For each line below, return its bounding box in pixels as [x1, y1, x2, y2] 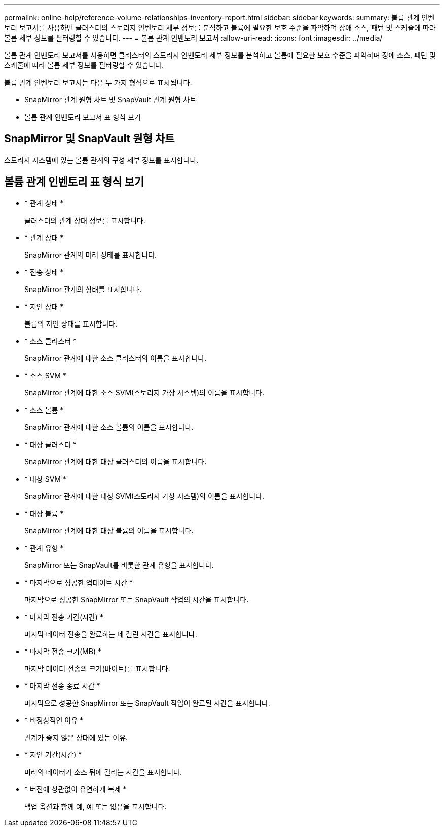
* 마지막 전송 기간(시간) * [24, 612, 103, 621]
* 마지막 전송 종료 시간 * [24, 681, 100, 690]
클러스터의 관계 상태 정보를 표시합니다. [24, 215, 145, 225]
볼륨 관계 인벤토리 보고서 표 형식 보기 [24, 113, 141, 121]
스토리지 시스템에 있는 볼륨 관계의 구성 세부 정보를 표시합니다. [4, 155, 199, 164]
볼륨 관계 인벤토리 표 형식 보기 [4, 175, 144, 189]
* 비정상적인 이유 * [24, 715, 83, 725]
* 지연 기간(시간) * [24, 750, 82, 759]
